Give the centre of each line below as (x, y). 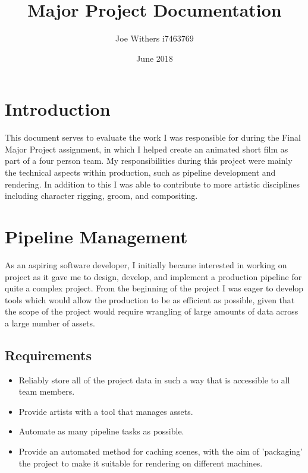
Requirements (48, 355)
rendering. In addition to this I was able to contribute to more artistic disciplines (153, 184)
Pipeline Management (96, 236)
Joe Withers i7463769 (155, 38)
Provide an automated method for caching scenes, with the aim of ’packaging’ (161, 451)
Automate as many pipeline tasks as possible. (101, 431)
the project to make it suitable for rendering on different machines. (141, 463)
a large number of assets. (50, 323)
